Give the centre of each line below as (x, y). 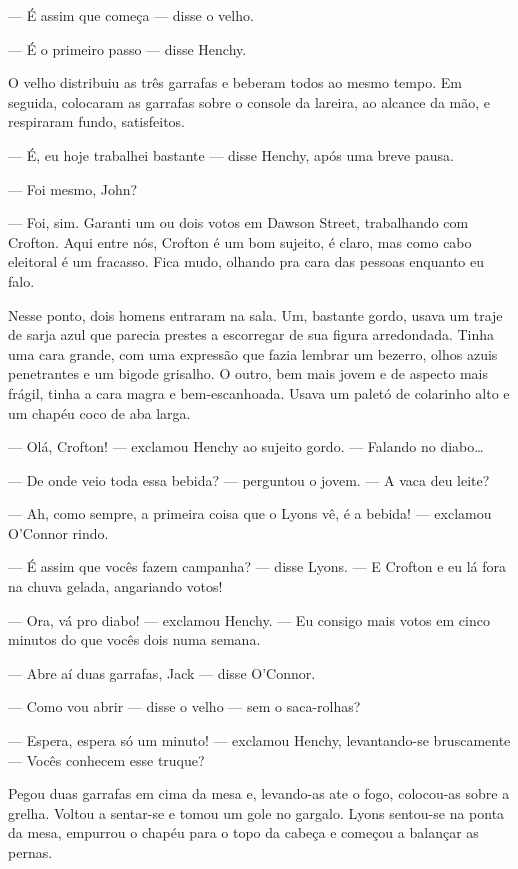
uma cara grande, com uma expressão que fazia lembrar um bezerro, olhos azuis (253, 353)
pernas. (30, 852)
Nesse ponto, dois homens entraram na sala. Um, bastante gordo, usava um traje (255, 314)
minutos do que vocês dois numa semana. (134, 639)
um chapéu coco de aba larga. (99, 412)
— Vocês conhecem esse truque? (106, 759)
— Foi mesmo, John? (73, 188)
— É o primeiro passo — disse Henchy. (127, 48)
